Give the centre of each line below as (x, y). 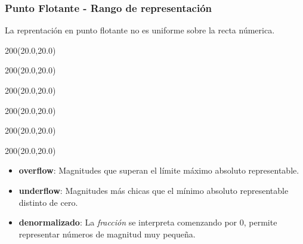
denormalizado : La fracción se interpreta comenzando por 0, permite (148, 222)
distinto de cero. (48, 202)
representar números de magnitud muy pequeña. (107, 234)
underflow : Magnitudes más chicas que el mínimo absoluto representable (154, 190)
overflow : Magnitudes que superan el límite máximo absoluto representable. (159, 170)
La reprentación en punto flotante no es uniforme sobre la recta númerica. (140, 30)
